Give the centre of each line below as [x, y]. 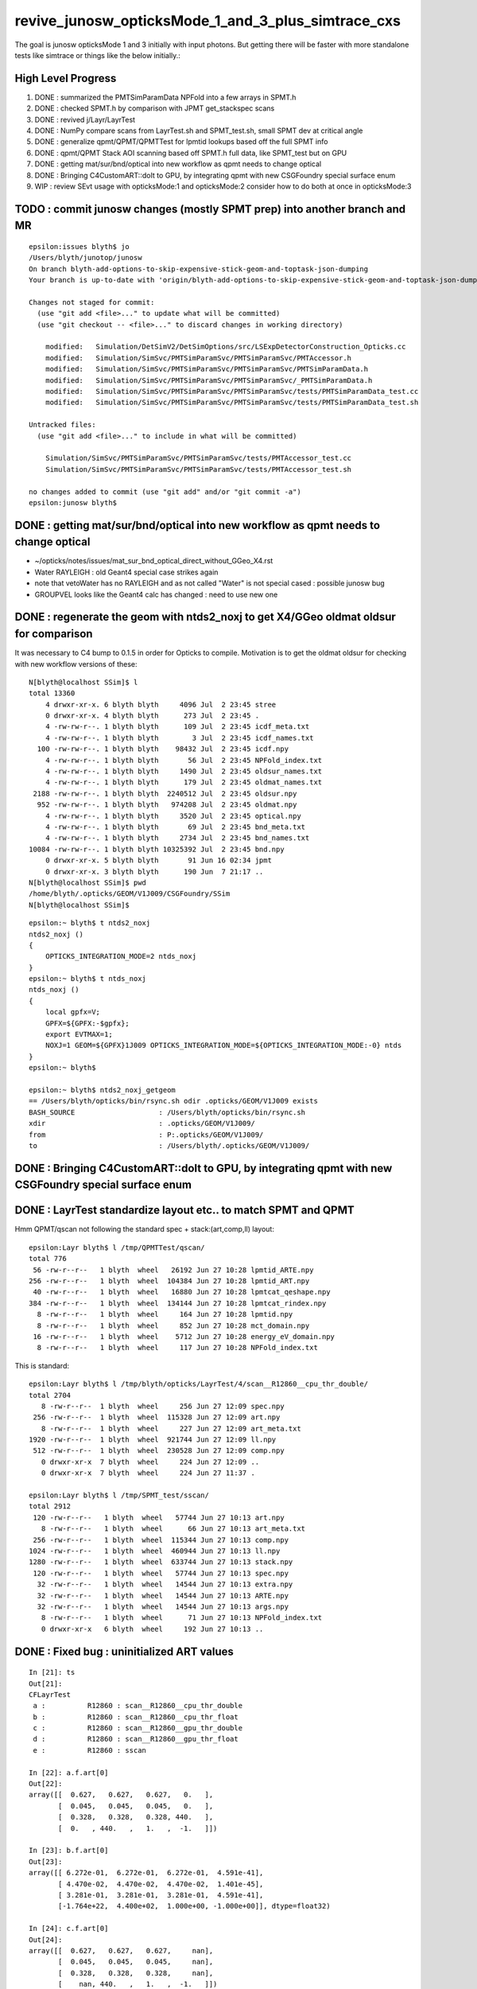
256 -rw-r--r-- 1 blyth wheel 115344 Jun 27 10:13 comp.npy [161, 1540]
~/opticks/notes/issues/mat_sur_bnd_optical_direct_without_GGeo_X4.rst [154, 561]
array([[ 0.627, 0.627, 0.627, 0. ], [121, 1795]
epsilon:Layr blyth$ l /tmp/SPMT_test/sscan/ [119, 1495]
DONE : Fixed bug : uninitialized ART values [124, 1651]
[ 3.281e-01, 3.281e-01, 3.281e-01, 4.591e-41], [161, 1895]
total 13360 [52, 693]
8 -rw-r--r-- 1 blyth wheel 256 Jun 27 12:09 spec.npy [163, 1406]
